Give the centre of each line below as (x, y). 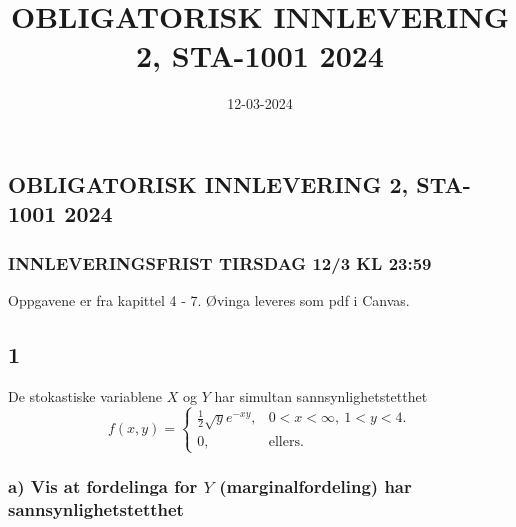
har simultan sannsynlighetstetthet (321, 395)
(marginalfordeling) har (315, 486)
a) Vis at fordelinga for (103, 486)
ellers (284, 441)
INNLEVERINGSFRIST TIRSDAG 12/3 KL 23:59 (220, 262)
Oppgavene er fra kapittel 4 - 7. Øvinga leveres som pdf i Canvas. (209, 299)
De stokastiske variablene (85, 395)
